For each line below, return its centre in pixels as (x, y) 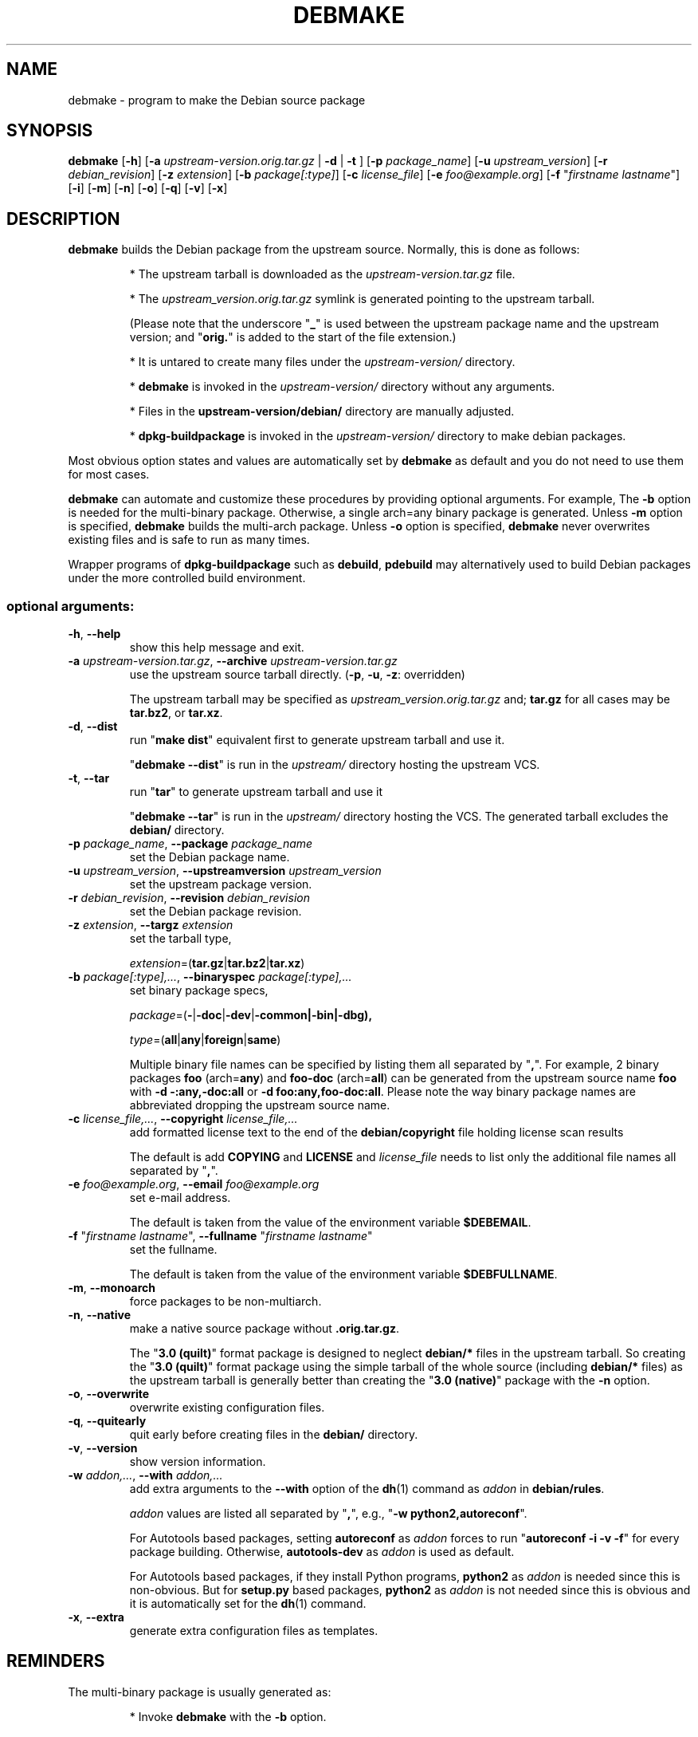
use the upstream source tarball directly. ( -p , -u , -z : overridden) (297, 675)
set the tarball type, (180, 939)
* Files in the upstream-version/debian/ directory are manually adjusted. (322, 412)
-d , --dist (93, 727)
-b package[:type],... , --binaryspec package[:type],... (210, 977)
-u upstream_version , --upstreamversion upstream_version (225, 871)
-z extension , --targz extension (151, 925)
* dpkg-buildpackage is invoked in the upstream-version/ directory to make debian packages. (378, 436)
